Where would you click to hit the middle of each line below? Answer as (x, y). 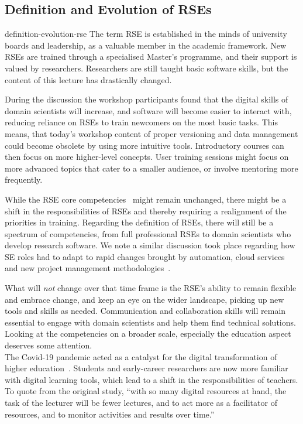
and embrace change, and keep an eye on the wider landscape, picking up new (144, 299)
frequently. (24, 179)
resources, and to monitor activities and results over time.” (110, 414)
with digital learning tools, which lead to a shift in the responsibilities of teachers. (151, 379)
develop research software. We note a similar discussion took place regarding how (150, 245)
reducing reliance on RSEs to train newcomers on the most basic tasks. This (141, 122)
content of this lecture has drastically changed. (88, 79)
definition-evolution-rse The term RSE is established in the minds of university (146, 34)
